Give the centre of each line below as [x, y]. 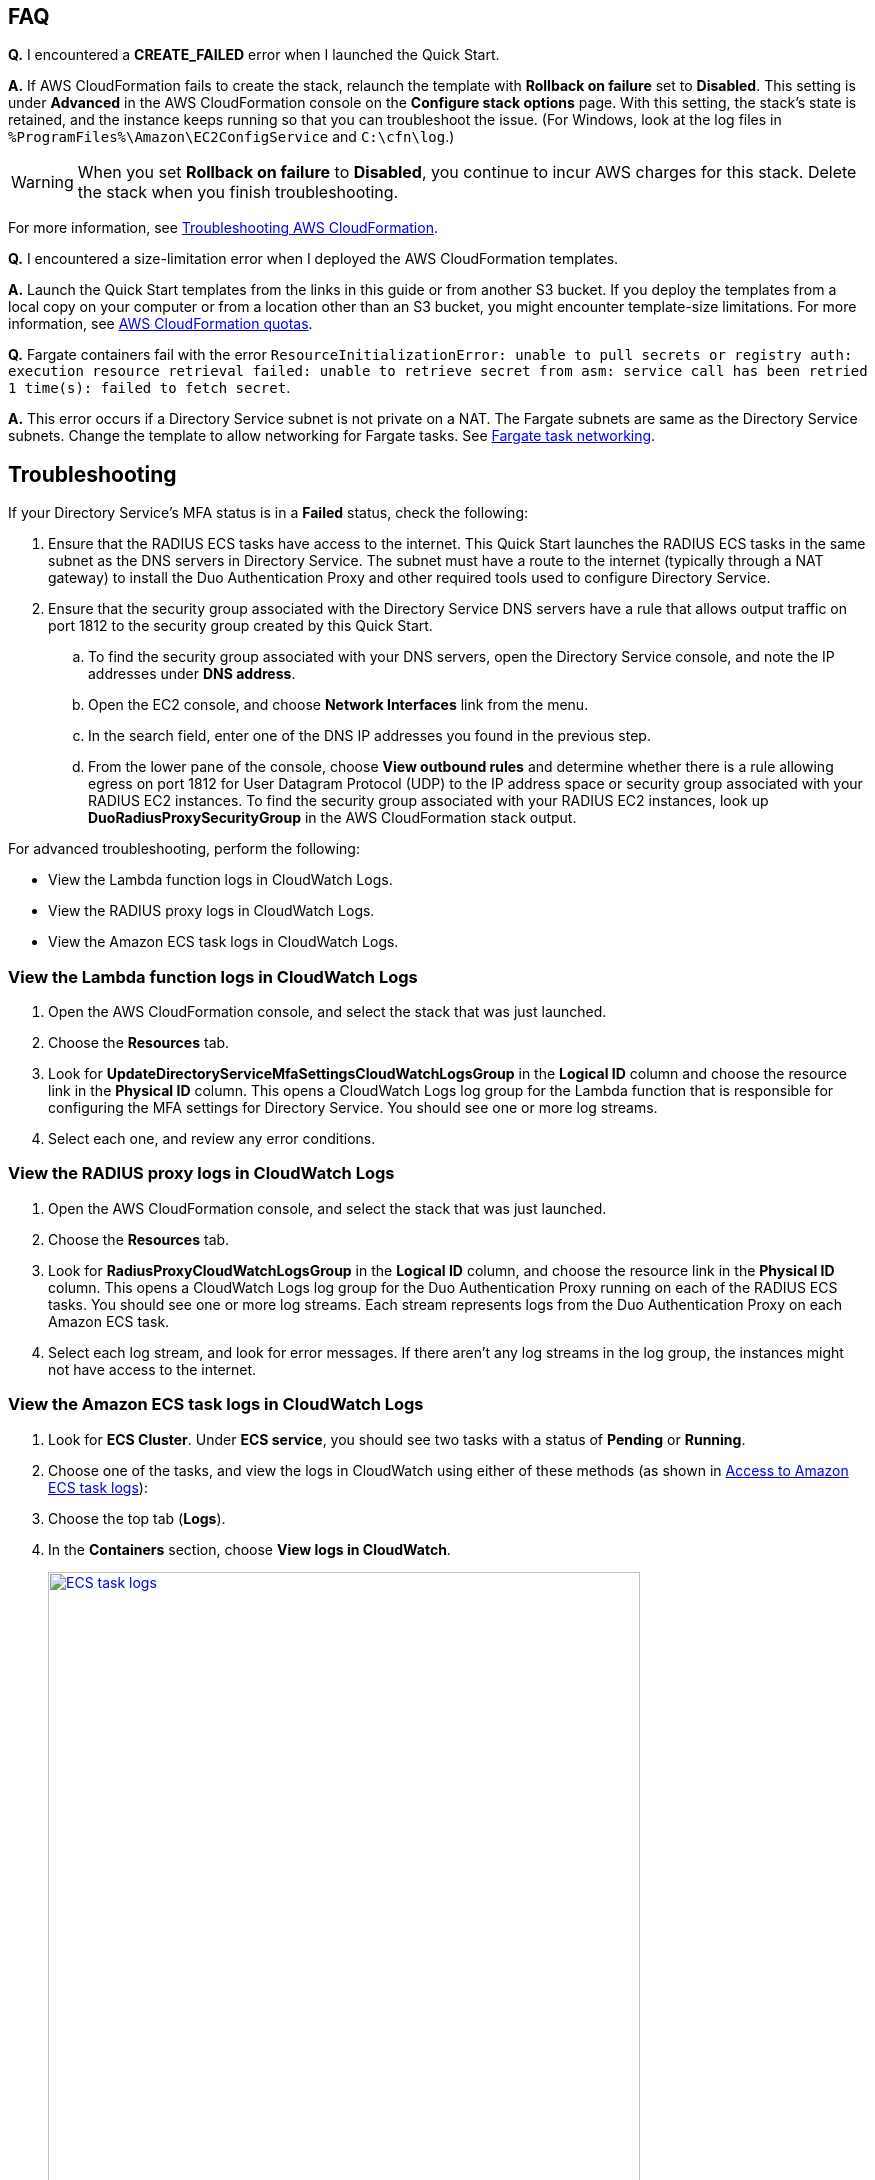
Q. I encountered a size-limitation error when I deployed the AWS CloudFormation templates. [313, 259]
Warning [42, 182]
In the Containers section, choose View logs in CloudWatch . [249, 1549]
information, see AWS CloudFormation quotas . [160, 324]
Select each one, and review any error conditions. [212, 1139]
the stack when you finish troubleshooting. [238, 192]
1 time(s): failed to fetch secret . [149, 388]
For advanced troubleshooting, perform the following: [184, 849]
